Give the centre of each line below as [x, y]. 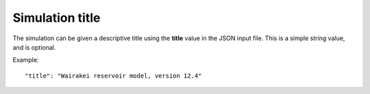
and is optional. [34, 47]
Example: [26, 60]
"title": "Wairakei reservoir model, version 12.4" [113, 76]
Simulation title [57, 18]
